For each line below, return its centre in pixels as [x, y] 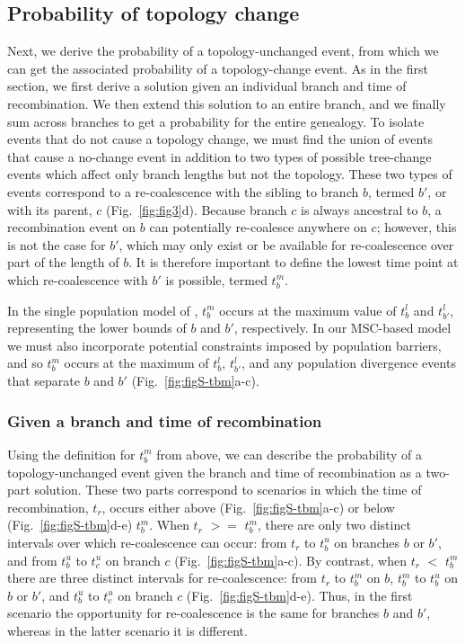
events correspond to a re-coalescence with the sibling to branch [183, 191]
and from [32, 560]
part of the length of [63, 262]
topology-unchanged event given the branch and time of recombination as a [215, 472]
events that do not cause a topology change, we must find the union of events [220, 139]
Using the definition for [71, 454]
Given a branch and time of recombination [165, 420]
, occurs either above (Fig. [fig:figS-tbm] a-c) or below [248, 507]
